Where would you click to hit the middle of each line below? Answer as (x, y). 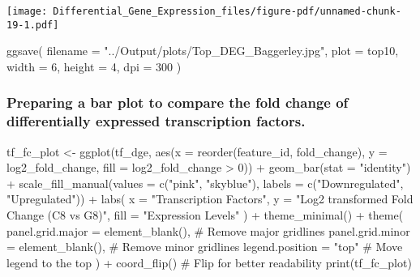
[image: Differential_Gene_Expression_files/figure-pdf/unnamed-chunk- (204, 11)
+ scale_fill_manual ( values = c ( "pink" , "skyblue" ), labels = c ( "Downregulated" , (205, 183)
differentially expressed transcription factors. (156, 121)
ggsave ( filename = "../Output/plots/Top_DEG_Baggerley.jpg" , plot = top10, (203, 51)
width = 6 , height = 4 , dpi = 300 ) (94, 66)
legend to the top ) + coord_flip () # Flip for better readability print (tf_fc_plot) (209, 262)
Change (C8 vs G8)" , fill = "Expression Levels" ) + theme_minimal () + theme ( (205, 215)
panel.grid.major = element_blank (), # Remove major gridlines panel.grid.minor (208, 230)
